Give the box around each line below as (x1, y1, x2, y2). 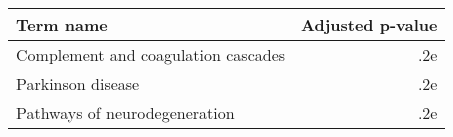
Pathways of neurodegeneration (16, 101, 235, 124)
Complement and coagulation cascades (16, 43, 286, 66)
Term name (16, 13, 108, 36)
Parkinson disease (16, 72, 140, 95)
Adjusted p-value (301, 13, 438, 36)
